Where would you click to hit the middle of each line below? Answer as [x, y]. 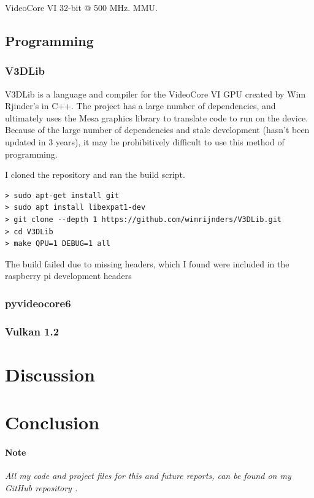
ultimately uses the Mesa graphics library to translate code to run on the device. [157, 117]
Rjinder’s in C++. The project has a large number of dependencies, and [140, 106]
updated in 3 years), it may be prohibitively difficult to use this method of [145, 141]
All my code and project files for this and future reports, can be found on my [148, 476]
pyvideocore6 [38, 303]
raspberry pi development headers [68, 276]
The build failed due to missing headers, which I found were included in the [147, 263]
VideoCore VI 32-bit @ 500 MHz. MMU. [81, 7]
